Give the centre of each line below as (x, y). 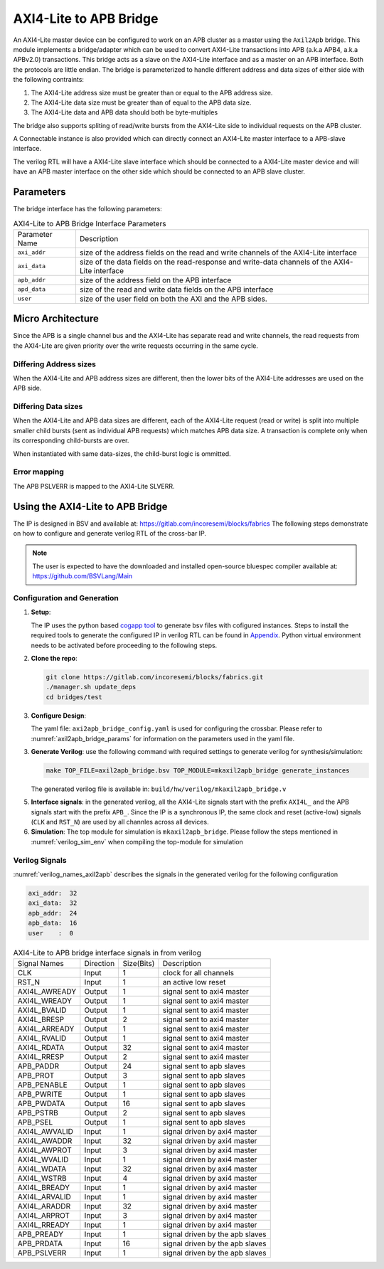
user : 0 (51, 933)
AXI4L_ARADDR (44, 1206)
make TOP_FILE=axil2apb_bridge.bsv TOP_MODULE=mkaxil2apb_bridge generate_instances (198, 770)
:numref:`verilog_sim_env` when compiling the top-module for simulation (137, 841)
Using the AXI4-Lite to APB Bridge (90, 506)
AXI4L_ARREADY (46, 1029)
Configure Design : (59, 716)
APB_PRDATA (40, 1243)
